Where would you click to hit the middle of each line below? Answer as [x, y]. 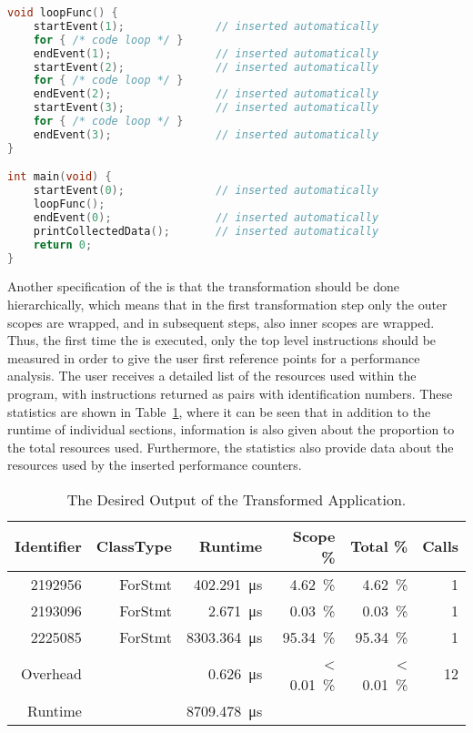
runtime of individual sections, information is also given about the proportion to [231, 429]
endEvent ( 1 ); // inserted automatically [206, 53]
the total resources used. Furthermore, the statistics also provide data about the [231, 447]
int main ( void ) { [60, 177]
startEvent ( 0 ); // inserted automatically [206, 191]
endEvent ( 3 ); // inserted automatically [206, 134]
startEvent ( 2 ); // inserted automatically [206, 67]
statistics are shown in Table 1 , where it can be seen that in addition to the [219, 411]
